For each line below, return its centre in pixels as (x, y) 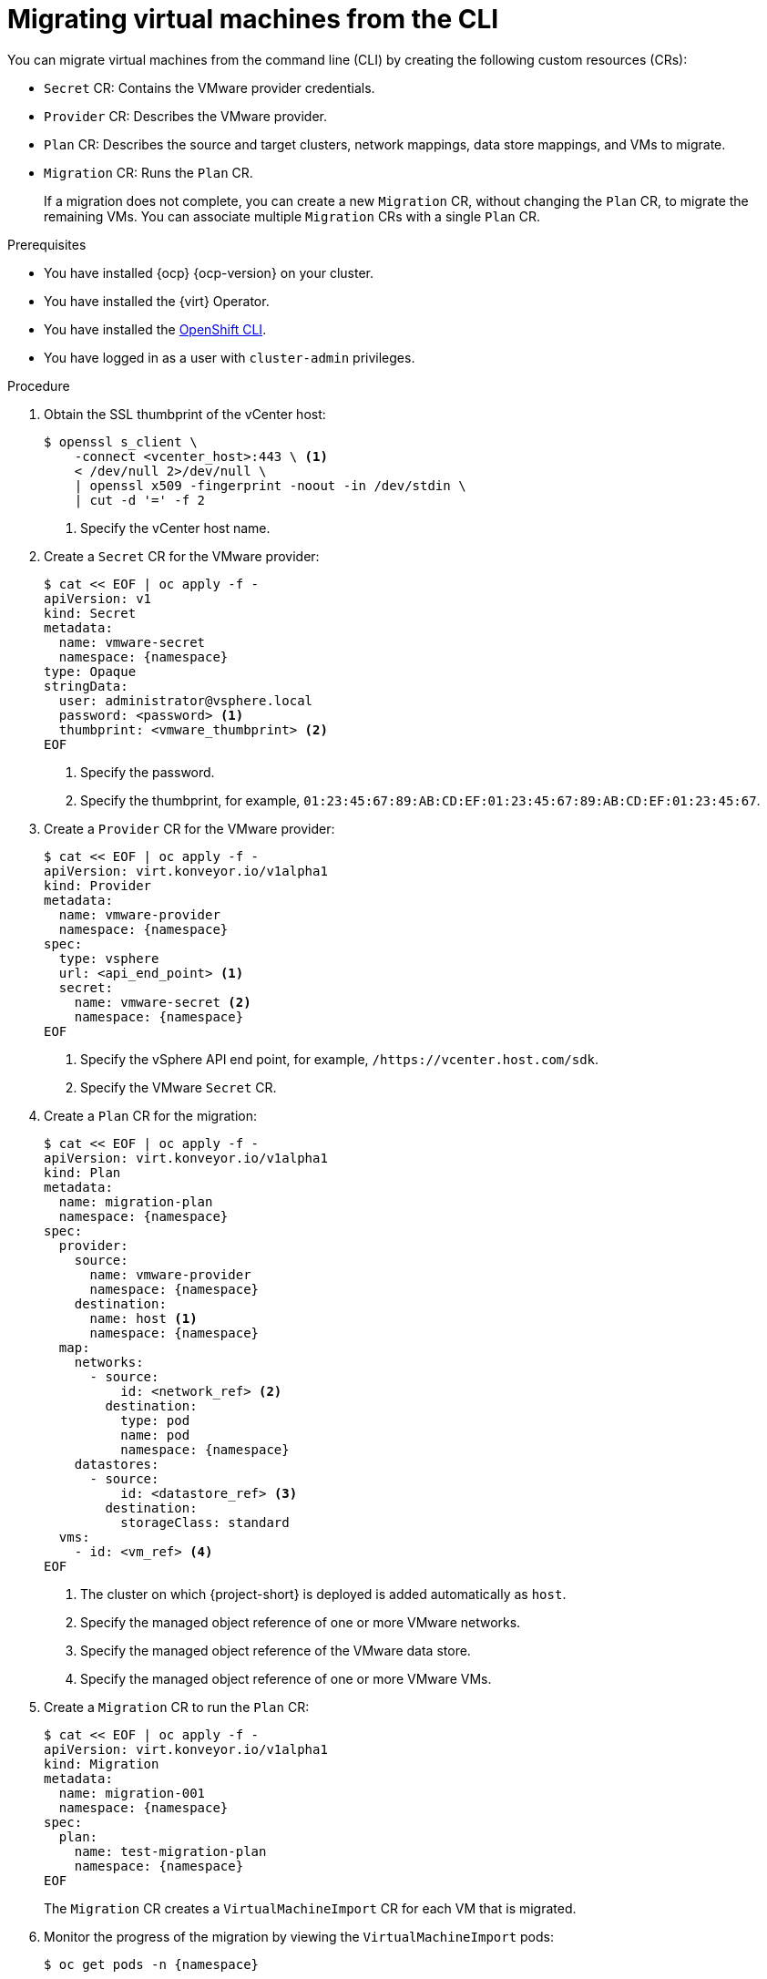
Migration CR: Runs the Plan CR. (148, 172)
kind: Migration (102, 1764)
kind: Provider (98, 885)
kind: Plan (82, 1172)
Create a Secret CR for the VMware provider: (182, 556)
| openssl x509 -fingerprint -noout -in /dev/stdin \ (270, 485)
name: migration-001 (132, 1793)
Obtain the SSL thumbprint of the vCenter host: (185, 414)
